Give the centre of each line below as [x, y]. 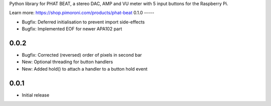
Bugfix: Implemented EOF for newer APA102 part [72, 29]
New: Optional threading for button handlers [67, 62]
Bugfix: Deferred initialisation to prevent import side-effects [83, 22]
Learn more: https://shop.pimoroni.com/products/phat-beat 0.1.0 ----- [82, 13]
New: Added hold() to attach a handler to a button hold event [85, 69]
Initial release [36, 95]
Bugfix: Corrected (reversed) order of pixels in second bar [82, 55]
